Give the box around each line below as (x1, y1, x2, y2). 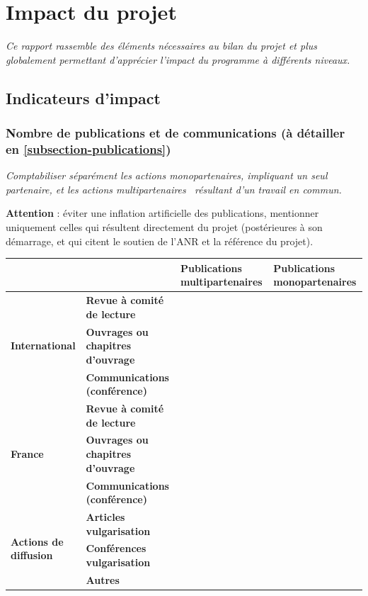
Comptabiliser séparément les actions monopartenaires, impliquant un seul (6, 168, 328, 183)
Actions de (11, 534, 64, 549)
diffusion (11, 548, 53, 563)
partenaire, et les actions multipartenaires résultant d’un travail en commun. (6, 181, 342, 196)
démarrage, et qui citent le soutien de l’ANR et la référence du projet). (6, 233, 314, 248)
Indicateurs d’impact (6, 86, 161, 108)
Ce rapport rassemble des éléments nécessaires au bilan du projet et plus (6, 38, 317, 53)
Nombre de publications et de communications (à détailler (6, 124, 345, 142)
